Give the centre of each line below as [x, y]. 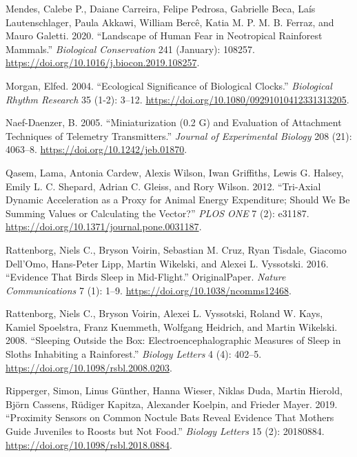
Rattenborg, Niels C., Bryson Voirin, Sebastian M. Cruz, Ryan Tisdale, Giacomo [176, 249]
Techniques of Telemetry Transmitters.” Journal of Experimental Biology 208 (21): [179, 135]
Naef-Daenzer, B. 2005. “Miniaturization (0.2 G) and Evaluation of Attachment [174, 122]
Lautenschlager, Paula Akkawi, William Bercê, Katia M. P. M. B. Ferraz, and [170, 22]
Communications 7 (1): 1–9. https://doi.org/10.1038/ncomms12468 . [149, 290]
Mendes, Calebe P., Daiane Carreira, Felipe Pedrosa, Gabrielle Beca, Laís [161, 8]
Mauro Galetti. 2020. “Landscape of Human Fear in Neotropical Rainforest [164, 35]
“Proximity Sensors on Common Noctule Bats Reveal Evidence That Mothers [170, 417]
